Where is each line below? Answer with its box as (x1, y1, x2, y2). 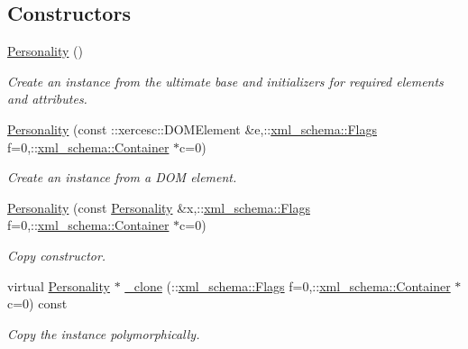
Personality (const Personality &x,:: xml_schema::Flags (7, 197, 310, 216)
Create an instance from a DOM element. (7, 168, 237, 187)
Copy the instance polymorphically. (7, 324, 200, 343)
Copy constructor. (7, 245, 106, 264)
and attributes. (7, 89, 87, 108)
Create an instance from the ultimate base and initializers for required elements (7, 71, 444, 90)
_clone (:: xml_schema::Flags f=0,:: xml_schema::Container (124, 276, 451, 295)
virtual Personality (7, 276, 110, 295)
